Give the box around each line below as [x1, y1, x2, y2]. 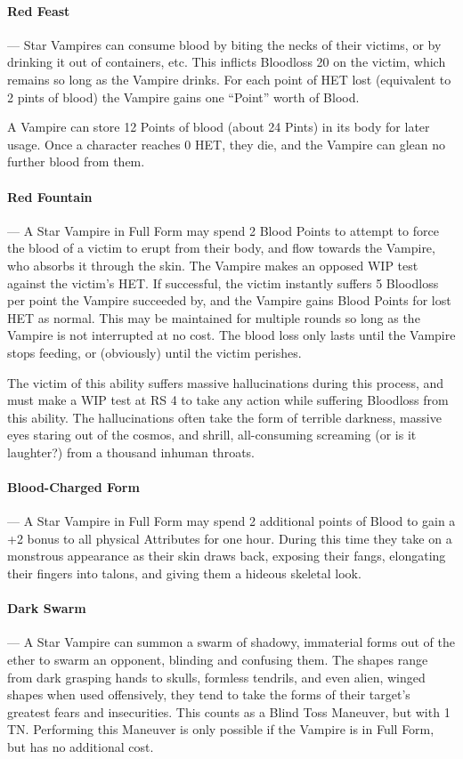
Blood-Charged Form [7, 478, 140, 497]
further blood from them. [7, 152, 145, 171]
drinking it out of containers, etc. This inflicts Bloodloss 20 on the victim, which [7, 52, 446, 71]
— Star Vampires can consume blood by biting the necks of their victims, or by [7, 35, 442, 53]
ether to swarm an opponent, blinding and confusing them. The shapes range [7, 650, 428, 669]
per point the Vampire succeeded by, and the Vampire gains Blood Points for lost [7, 291, 451, 310]
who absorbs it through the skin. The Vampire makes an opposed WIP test [7, 255, 418, 274]
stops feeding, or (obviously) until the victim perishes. [7, 343, 302, 361]
